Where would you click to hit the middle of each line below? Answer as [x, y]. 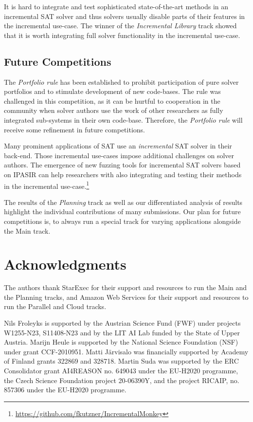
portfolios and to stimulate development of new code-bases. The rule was [112, 91]
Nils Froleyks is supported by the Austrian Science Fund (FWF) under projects [122, 323]
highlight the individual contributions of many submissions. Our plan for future [122, 211]
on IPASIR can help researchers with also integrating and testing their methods [123, 174]
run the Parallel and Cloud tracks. [55, 306]
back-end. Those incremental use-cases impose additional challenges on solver [119, 155]
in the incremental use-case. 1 [47, 185]
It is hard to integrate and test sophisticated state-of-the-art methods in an [116, 6]
